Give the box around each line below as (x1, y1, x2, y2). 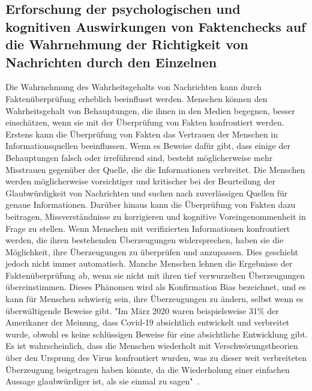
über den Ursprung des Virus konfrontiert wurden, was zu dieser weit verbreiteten (5, 351, 307, 364)
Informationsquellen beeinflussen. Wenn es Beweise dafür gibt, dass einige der (5, 139, 290, 152)
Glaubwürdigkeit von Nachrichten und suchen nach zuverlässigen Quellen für (5, 186, 288, 199)
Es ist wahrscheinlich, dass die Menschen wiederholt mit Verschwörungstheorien (5, 339, 298, 352)
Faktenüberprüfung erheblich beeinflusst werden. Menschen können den (5, 92, 268, 105)
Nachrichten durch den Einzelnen (5, 52, 217, 71)
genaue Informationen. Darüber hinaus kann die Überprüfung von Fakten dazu (5, 198, 296, 211)
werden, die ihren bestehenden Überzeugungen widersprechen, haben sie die (5, 234, 284, 246)
